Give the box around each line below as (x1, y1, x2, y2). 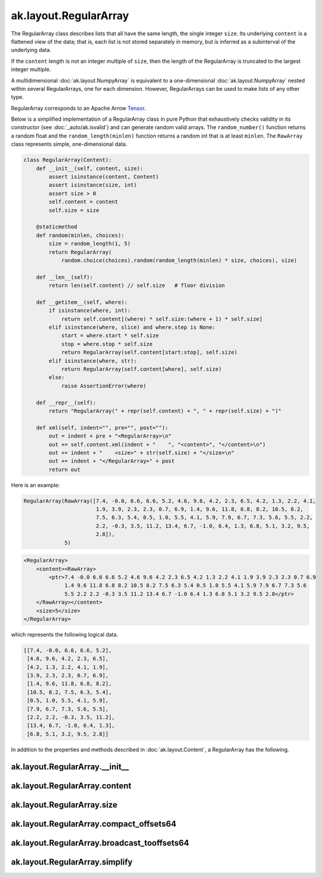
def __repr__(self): (36, 399, 97, 406)
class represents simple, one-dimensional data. (11, 140, 128, 148)
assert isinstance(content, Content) (48, 173, 159, 180)
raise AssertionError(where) (61, 383, 147, 389)
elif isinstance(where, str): (48, 357, 137, 364)
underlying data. (11, 47, 52, 54)
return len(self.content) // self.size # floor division (48, 282, 225, 289)
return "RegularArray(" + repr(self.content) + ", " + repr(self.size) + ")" (48, 407, 281, 414)
